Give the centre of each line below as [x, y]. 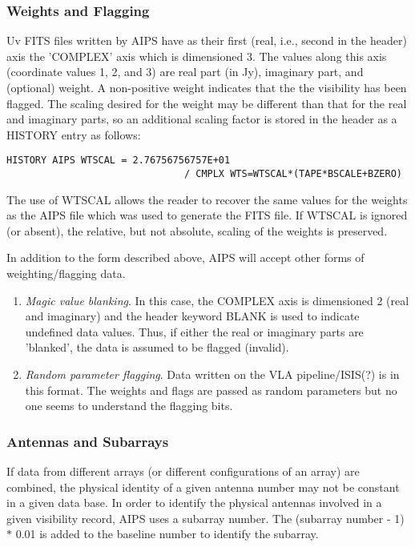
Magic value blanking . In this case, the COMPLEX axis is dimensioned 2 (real [217, 300]
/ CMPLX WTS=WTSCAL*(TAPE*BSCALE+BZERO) [293, 174]
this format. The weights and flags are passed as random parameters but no [211, 390]
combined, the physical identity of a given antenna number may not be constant [203, 487]
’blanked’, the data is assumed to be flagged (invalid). [157, 347]
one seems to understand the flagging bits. [129, 406]
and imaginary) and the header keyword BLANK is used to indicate [192, 316]
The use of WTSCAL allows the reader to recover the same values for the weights [207, 199]
